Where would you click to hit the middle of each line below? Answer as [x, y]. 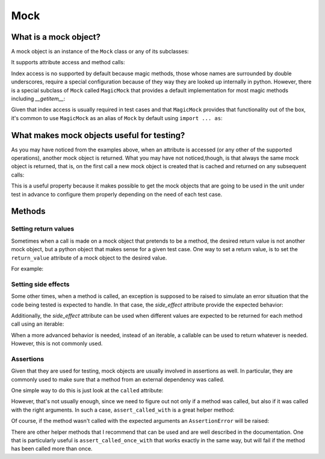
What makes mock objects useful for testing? [98, 135]
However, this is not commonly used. [57, 344]
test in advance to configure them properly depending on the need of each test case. [117, 194]
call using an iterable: [38, 324]
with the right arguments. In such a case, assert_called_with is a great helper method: [123, 410]
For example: [27, 269]
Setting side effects [40, 284]
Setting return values [43, 229]
